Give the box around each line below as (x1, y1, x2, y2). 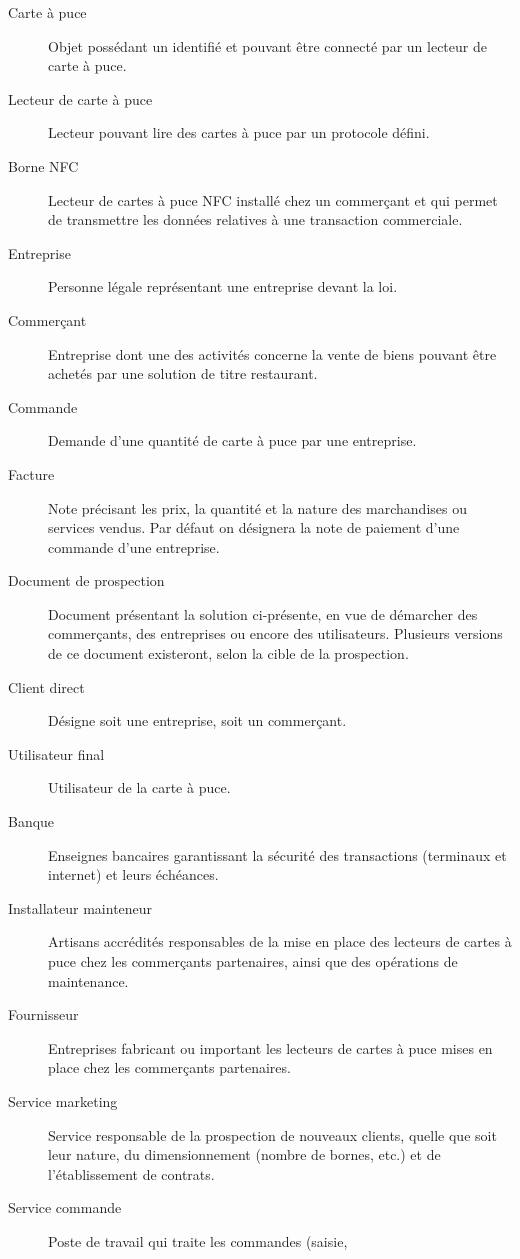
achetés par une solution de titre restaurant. (48, 363, 318, 384)
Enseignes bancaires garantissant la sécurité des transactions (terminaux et (48, 844, 507, 865)
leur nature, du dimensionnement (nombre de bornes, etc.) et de (48, 1144, 441, 1165)
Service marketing (8, 1090, 118, 1111)
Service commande (8, 1197, 122, 1218)
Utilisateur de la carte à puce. (48, 777, 231, 798)
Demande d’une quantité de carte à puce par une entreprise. (48, 430, 417, 451)
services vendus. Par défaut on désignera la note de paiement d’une (48, 517, 460, 538)
